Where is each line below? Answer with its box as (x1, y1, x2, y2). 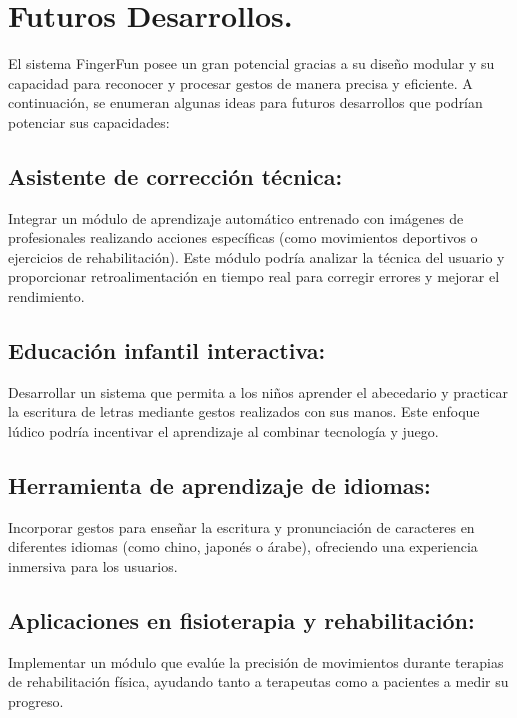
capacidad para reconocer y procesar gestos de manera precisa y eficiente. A (8, 72, 473, 93)
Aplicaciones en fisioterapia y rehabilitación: (8, 605, 475, 636)
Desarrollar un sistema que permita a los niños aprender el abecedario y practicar (8, 381, 508, 402)
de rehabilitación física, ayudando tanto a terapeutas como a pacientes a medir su (8, 671, 509, 692)
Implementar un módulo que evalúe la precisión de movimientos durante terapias (8, 651, 504, 672)
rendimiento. (8, 286, 85, 307)
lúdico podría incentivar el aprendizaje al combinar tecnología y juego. (8, 421, 439, 442)
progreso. (8, 691, 64, 712)
